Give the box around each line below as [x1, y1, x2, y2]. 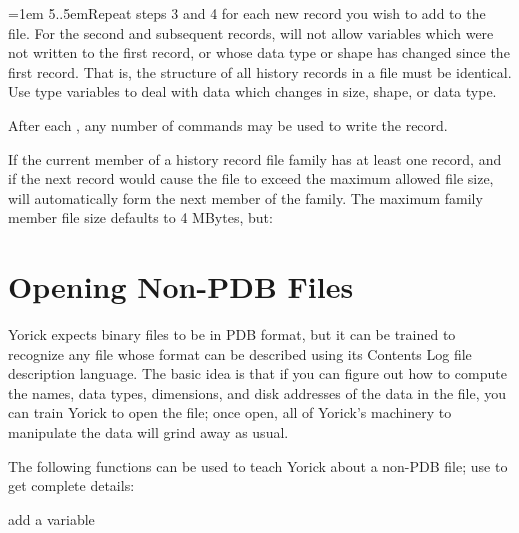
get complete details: [8, 475, 135, 496]
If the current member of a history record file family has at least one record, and [8, 148, 502, 169]
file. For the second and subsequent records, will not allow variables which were [8, 22, 494, 43]
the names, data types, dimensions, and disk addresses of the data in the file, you [8, 382, 507, 403]
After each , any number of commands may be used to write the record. [8, 114, 448, 135]
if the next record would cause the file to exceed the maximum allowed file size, [8, 168, 494, 189]
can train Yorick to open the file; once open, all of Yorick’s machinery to [8, 402, 452, 423]
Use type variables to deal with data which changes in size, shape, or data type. [8, 81, 497, 102]
